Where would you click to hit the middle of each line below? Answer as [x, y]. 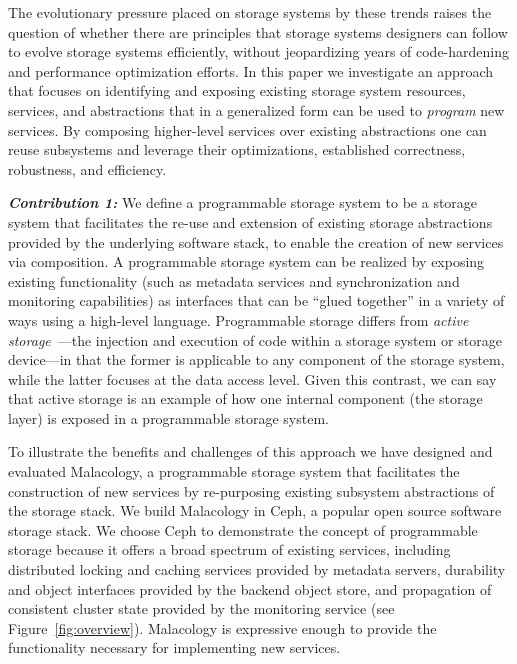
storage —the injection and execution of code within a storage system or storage [255, 339]
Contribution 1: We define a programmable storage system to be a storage [243, 202]
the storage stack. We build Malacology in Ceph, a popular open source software [255, 510]
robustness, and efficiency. [87, 168]
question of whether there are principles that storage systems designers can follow [258, 31]
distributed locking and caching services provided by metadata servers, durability [257, 569]
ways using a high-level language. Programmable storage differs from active [238, 319]
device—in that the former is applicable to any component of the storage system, [256, 359]
